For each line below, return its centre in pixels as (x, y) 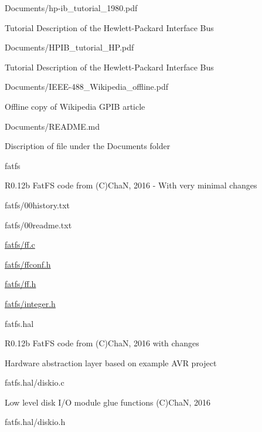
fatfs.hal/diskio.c (35, 382)
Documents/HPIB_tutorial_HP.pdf (69, 47)
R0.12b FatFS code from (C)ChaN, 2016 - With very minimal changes (131, 185)
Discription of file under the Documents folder (88, 146)
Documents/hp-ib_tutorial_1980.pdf (71, 8)
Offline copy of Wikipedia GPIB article (75, 106)
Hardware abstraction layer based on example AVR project (111, 362)
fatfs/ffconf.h (28, 264)
